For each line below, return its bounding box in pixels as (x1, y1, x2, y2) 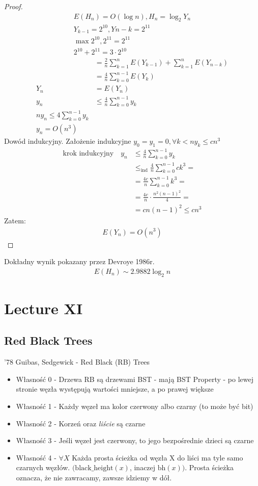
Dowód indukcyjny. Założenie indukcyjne (4, 135, 131, 146)
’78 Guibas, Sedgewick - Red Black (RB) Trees (4, 356, 150, 367)
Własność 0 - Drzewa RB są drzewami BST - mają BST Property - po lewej (16, 373, 254, 384)
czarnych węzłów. (16, 462, 70, 473)
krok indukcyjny (63, 150, 114, 158)
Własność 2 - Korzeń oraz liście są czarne (16, 418, 146, 428)
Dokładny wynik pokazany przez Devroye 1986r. (4, 256, 155, 267)
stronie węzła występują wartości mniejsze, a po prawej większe (16, 383, 214, 394)
